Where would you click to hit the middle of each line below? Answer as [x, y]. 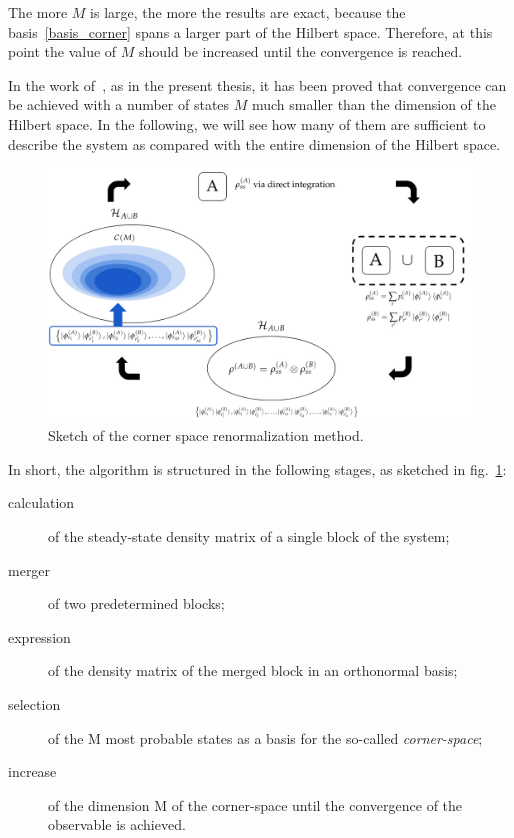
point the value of [62, 51]
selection [34, 703]
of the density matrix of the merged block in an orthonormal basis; [253, 670]
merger [29, 569]
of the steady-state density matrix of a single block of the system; [249, 535]
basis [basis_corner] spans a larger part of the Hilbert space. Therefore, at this [250, 31]
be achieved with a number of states [119, 104]
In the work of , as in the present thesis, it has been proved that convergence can [257, 84]
